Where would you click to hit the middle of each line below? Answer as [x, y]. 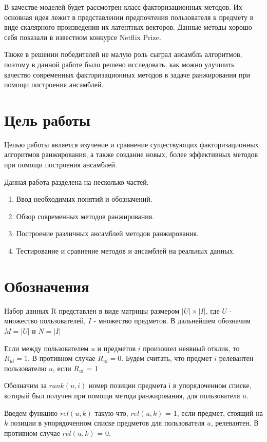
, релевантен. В [235, 423]
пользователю [25, 368]
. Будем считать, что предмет [167, 358]
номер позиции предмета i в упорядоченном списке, [170, 385]
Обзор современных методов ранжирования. [85, 216]
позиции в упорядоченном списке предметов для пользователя [107, 423]
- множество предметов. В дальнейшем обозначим [172, 321]
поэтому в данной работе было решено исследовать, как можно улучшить [119, 64]
